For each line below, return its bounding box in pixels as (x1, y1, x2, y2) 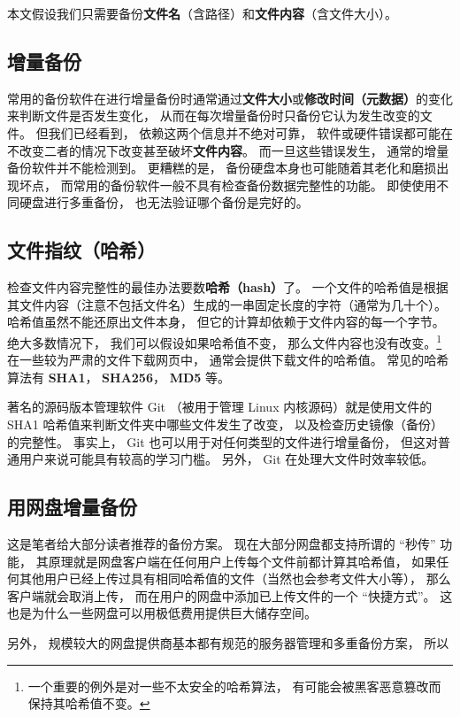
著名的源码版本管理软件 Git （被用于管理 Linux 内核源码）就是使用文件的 (7, 397, 433, 416)
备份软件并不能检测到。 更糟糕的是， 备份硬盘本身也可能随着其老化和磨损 (7, 158, 437, 177)
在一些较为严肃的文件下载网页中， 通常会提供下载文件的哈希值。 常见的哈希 (7, 351, 449, 369)
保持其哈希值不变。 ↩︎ (27, 694, 150, 713)
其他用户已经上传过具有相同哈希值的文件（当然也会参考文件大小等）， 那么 (19, 569, 451, 588)
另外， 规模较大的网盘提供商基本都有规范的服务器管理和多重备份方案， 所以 (7, 633, 449, 651)
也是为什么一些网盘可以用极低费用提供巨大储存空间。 (7, 604, 317, 622)
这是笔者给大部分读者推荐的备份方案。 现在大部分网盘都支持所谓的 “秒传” (7, 534, 436, 552)
